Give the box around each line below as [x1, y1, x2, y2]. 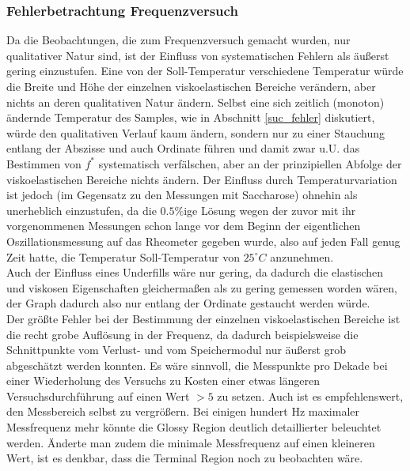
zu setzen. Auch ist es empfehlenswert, [217, 387, 404, 404]
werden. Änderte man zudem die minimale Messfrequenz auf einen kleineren [6, 434, 375, 450]
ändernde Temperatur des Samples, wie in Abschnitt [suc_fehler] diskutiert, [6, 109, 375, 126]
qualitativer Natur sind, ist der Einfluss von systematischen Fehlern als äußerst [6, 47, 389, 63]
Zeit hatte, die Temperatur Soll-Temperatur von [6, 248, 240, 265]
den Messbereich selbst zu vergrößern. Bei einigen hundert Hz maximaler [6, 403, 359, 420]
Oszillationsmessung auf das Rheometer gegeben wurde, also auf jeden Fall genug [6, 232, 401, 249]
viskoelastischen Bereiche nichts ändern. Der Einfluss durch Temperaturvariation [6, 171, 397, 187]
